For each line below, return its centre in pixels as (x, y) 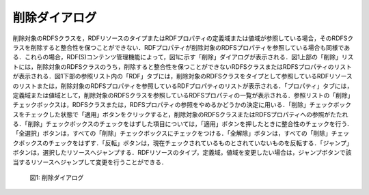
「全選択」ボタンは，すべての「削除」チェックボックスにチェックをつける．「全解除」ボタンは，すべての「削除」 (172, 134)
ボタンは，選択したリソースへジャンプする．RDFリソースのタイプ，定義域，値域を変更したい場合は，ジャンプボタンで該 (182, 153)
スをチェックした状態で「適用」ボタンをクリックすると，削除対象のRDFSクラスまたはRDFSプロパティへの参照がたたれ (180, 114)
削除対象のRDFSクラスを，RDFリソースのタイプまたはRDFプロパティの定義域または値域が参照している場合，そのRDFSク (183, 38)
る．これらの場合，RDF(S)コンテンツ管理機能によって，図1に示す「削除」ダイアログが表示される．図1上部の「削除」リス (183, 57)
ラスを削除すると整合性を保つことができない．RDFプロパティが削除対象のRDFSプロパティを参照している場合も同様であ (181, 47)
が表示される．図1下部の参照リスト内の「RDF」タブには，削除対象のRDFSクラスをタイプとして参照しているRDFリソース (182, 76)
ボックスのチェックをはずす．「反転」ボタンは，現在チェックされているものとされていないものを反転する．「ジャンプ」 (186, 142)
